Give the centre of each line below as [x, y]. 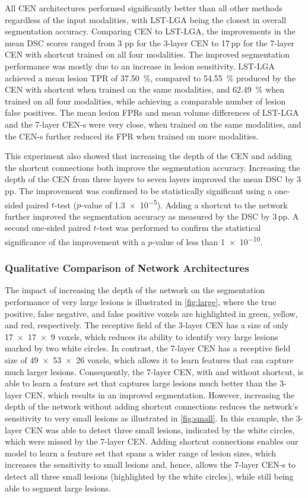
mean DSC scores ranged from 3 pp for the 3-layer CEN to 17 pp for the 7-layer [150, 42]
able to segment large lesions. [58, 488]
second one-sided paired [48, 228]
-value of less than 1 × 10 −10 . [207, 240]
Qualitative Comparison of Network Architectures [127, 268]
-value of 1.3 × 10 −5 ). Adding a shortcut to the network [184, 204]
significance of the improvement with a [75, 241]
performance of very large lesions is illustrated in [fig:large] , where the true [141, 302]
